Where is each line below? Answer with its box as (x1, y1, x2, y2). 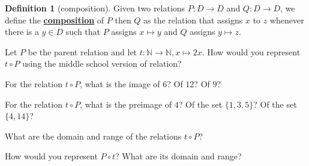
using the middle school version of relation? (22, 57, 182, 70)
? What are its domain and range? (115, 150, 242, 162)
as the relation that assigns (143, 13, 243, 26)
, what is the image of (80, 77, 160, 90)
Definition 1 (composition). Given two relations (5, 2, 185, 14)
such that (65, 25, 101, 38)
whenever (269, 13, 304, 26)
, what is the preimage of (80, 97, 172, 110)
